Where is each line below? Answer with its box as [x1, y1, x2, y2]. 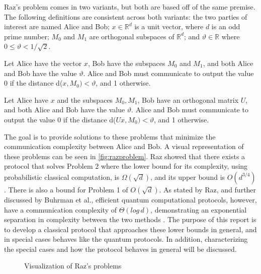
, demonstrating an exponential [150, 204, 247, 215]
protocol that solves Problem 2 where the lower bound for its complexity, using [4, 161, 248, 171]
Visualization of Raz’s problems [24, 260, 122, 271]
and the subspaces [57, 94, 113, 105]
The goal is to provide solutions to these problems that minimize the [4, 131, 216, 142]
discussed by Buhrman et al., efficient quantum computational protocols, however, [4, 194, 257, 204]
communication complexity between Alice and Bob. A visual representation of [4, 141, 244, 152]
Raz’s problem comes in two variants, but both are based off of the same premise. [4, 2, 255, 12]
